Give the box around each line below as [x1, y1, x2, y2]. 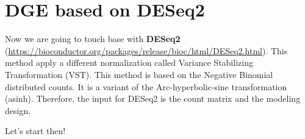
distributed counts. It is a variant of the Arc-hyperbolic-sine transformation [5, 80, 287, 93]
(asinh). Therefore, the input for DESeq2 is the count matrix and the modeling [5, 92, 301, 105]
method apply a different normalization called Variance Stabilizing [5, 56, 253, 69]
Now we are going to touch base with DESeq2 [5, 32, 181, 45]
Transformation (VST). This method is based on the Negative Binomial [5, 68, 273, 80]
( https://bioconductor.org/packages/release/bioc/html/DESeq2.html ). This [5, 44, 288, 57]
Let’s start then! [5, 124, 66, 137]
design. [5, 104, 31, 116]
